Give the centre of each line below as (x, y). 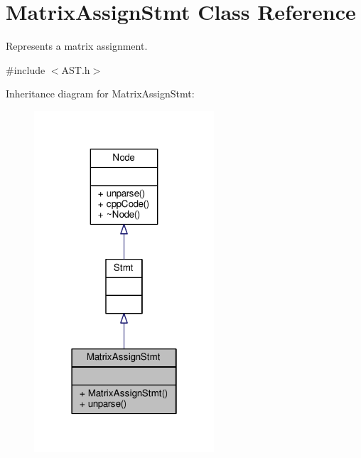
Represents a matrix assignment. (77, 46)
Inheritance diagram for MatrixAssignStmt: (100, 94)
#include (26, 69)
